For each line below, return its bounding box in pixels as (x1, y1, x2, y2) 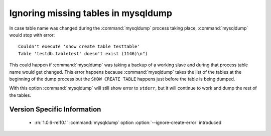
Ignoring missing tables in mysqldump (9, 8, 173, 19)
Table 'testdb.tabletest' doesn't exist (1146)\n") (18, 51, 148, 56)
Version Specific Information (9, 105, 101, 114)
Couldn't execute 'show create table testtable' (18, 44, 140, 50)
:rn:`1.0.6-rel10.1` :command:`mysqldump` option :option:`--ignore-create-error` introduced (34, 119, 222, 125)
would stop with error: (9, 32, 55, 38)
